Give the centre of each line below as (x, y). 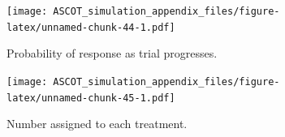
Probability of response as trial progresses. (112, 53)
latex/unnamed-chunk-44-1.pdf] (91, 27)
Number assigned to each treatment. (97, 124)
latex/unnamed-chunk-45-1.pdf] (91, 98)
